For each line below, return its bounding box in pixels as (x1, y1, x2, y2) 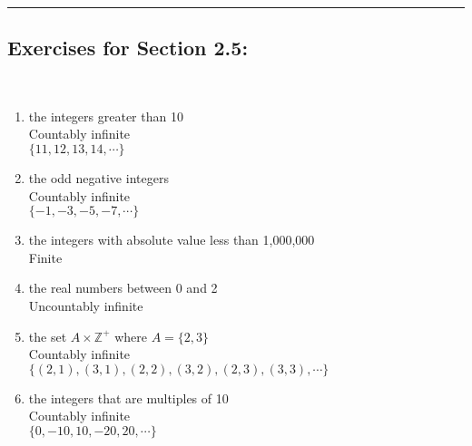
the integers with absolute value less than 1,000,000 (28, 230, 315, 249)
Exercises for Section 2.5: (7, 34, 249, 62)
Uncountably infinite (28, 296, 143, 315)
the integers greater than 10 (28, 106, 183, 125)
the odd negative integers (28, 168, 169, 187)
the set (28, 326, 67, 345)
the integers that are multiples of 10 (28, 388, 229, 407)
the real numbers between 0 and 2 (28, 278, 218, 297)
